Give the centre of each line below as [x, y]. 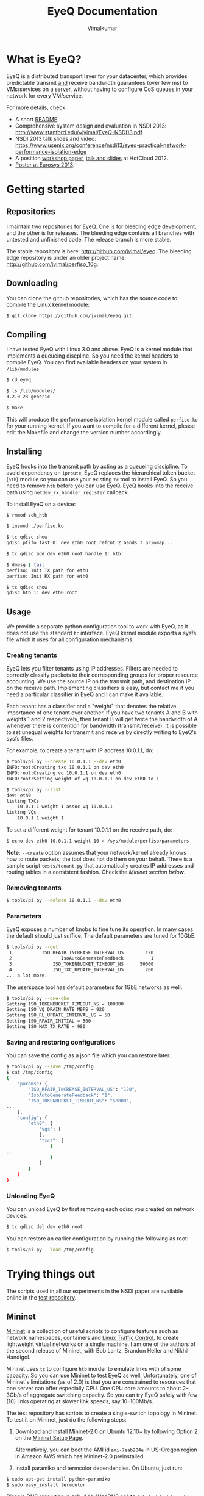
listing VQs [21, 813]
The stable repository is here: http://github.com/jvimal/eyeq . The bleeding [99, 251]
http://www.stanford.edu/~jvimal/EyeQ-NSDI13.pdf [79, 132]
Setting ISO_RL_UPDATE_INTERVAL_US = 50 [58, 1015]
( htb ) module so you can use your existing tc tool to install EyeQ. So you [97, 479]
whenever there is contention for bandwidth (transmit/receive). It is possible [101, 726]
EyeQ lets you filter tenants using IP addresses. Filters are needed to [92, 669]
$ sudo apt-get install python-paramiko [58, 1480]
